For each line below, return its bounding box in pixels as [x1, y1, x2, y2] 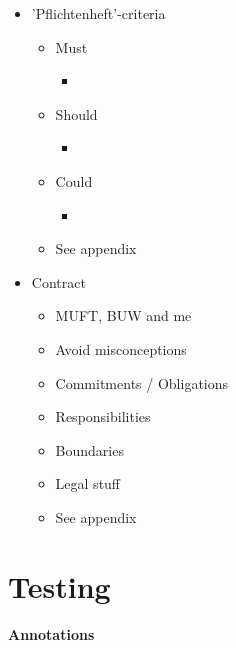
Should [55, 103, 98, 124]
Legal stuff [55, 473, 121, 494]
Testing [8, 565, 111, 606]
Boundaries [55, 439, 124, 460]
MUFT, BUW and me [55, 305, 192, 326]
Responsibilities [55, 406, 151, 427]
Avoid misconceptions [55, 338, 187, 359]
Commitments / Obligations [55, 372, 229, 393]
